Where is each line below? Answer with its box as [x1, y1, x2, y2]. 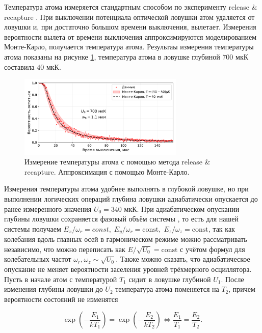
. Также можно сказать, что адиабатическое [116, 254, 250, 264]
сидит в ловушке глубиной [128, 273, 211, 284]
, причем [228, 284, 255, 294]
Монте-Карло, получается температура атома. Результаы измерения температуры [4, 41, 254, 52]
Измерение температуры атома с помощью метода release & [24, 156, 211, 167]
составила [4, 61, 35, 72]
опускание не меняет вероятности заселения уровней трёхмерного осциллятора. [4, 263, 252, 274]
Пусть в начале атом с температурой [4, 273, 117, 284]
